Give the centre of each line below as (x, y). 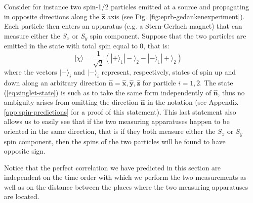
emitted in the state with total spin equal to (71, 46)
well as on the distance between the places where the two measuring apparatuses (126, 186)
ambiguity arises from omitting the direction (71, 102)
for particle (159, 83)
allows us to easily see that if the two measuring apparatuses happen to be (117, 121)
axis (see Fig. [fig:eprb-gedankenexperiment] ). (176, 16)
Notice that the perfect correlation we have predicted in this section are (112, 167)
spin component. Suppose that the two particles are (168, 35)
